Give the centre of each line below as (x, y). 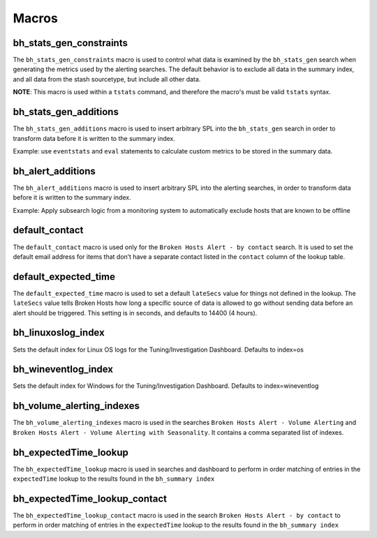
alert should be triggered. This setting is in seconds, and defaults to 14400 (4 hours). (135, 313)
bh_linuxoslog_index (59, 332)
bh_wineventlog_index (63, 369)
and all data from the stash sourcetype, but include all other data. (107, 79)
